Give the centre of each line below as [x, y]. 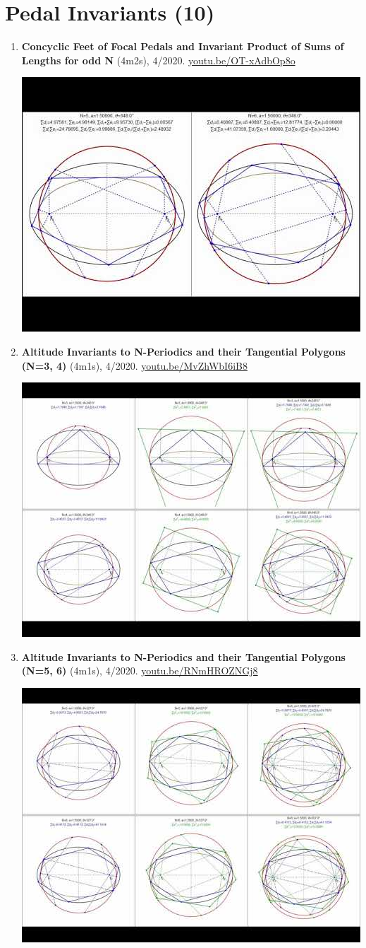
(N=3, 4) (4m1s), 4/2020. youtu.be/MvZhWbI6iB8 [134, 365]
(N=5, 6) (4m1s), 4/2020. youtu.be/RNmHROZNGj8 [140, 671]
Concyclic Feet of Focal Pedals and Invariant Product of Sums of [183, 46]
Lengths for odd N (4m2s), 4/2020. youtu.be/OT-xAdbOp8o [158, 60]
